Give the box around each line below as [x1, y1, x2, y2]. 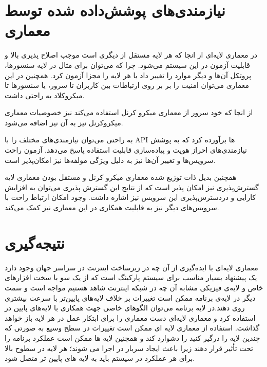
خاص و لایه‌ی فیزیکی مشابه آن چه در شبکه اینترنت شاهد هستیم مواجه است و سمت [5, 282, 263, 292]
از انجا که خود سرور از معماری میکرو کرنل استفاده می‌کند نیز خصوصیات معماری [5, 107, 253, 118]
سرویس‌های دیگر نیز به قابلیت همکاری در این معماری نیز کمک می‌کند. [5, 202, 219, 213]
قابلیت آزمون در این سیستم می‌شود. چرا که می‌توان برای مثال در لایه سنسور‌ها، [5, 59, 250, 70]
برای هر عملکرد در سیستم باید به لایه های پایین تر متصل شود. [5, 353, 195, 363]
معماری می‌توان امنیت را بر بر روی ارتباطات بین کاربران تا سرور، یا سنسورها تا [5, 80, 249, 90]
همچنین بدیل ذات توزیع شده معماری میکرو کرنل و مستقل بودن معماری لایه [5, 172, 237, 182]
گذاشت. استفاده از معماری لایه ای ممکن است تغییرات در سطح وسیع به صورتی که [5, 322, 260, 333]
